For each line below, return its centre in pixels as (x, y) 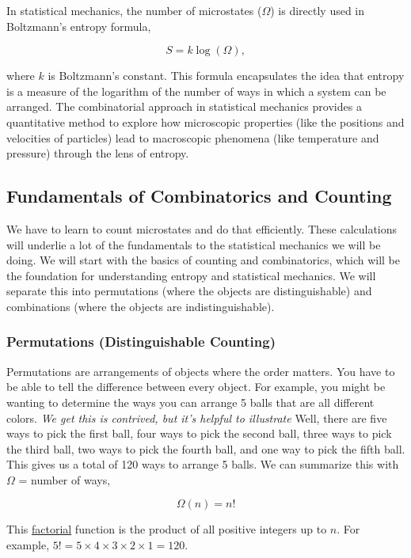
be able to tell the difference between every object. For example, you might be (196, 387)
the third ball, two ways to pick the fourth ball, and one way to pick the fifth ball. (206, 448)
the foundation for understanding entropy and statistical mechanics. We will (191, 275)
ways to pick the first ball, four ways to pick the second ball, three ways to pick (199, 433)
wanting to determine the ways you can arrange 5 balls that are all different (190, 402)
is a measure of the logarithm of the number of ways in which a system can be (196, 91)
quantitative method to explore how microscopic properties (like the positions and (205, 121)
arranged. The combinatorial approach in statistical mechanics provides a (184, 106)
